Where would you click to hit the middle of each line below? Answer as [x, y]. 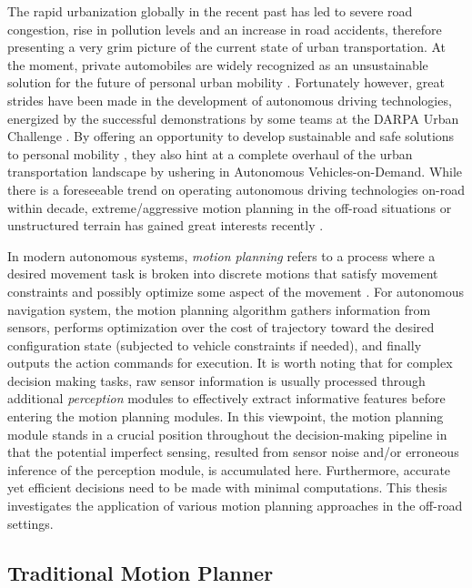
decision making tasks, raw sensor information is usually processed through [216, 380]
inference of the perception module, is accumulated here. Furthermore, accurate [229, 469]
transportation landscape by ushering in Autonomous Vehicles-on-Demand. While [235, 172]
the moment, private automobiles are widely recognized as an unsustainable [218, 64]
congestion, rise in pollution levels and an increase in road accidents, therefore [225, 29]
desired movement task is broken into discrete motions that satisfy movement [223, 274]
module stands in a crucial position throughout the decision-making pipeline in [227, 434]
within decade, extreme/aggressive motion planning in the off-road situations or [230, 207]
